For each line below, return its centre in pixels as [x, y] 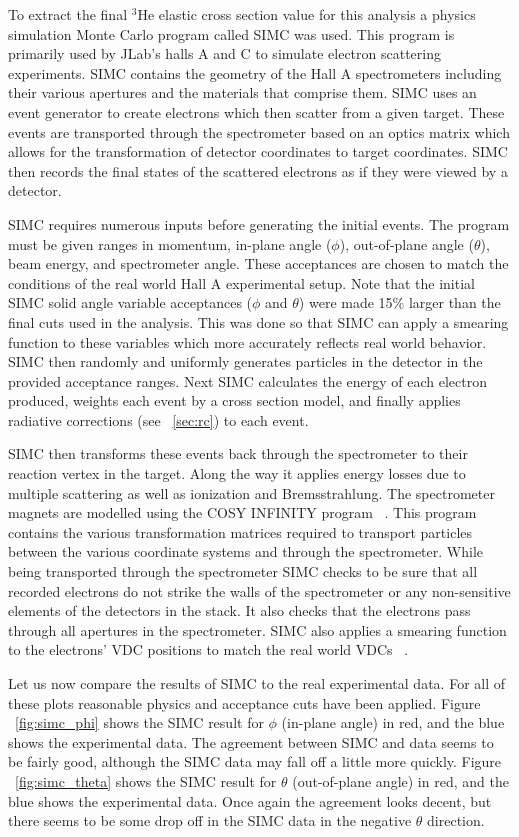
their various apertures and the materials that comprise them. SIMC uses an [242, 92]
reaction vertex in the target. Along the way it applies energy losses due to [237, 473]
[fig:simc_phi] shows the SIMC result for [139, 722]
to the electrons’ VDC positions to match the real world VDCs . [208, 649]
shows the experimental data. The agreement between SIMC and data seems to [251, 741]
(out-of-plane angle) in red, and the [400, 780]
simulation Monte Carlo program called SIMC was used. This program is [231, 33]
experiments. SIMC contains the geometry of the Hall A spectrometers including [255, 72]
